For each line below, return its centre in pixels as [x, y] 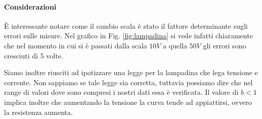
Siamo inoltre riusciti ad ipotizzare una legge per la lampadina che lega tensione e [131, 72]
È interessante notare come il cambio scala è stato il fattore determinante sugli [126, 25]
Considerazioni [30, 6]
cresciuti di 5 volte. [34, 55]
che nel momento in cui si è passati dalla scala [76, 45]
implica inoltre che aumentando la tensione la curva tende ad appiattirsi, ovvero [128, 102]
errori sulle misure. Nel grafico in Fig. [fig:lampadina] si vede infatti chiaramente [128, 36]
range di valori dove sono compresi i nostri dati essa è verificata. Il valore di [121, 92]
